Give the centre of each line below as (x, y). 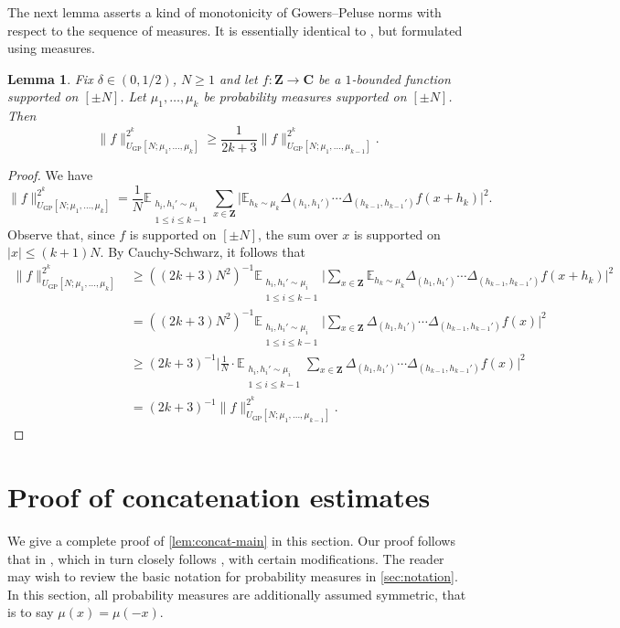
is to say (31, 612)
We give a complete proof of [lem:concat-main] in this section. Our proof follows (231, 540)
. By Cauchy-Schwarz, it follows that (203, 252)
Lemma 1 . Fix (50, 78)
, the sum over (298, 234)
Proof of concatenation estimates (219, 496)
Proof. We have (50, 175)
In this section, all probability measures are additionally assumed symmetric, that (237, 594)
